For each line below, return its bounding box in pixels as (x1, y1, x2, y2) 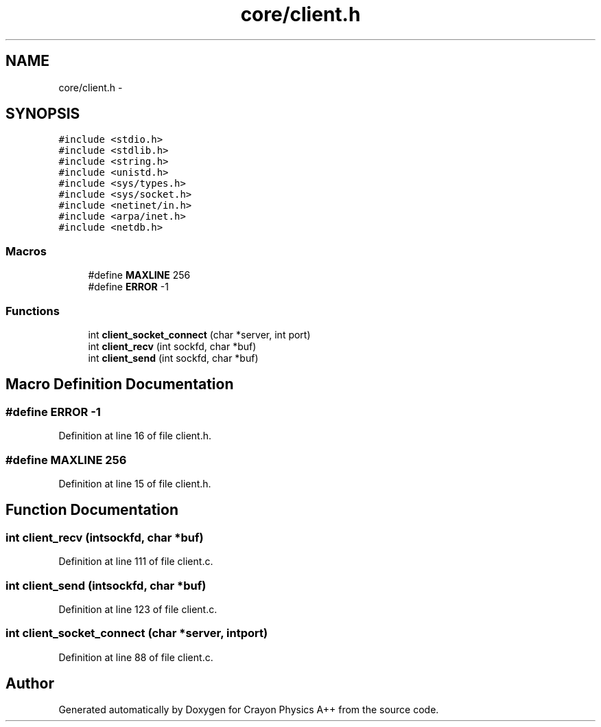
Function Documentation (5, 501, 178, 519)
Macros (5, 244, 47, 258)
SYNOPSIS (5, 105, 80, 123)
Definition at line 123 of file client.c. (58, 603, 217, 615)
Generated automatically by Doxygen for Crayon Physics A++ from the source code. (58, 704, 439, 716)
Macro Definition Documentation (5, 376, 234, 393)
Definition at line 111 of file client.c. (58, 555, 213, 568)
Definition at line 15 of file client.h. (58, 477, 211, 489)
